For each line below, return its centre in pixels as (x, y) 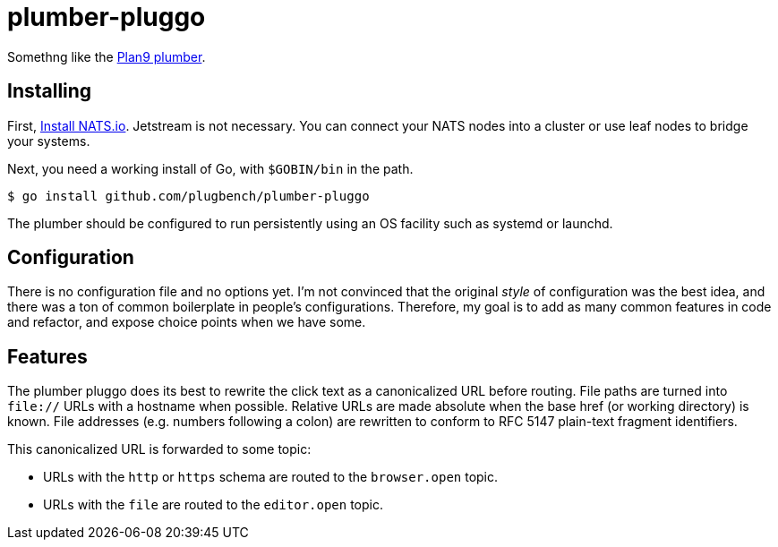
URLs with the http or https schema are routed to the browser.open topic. (271, 477)
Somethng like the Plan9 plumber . (107, 56)
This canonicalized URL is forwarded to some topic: (159, 449)
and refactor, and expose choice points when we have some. (187, 322)
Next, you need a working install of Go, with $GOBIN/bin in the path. (210, 168)
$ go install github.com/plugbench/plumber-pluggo (188, 196)
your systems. (49, 141)
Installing (50, 91)
